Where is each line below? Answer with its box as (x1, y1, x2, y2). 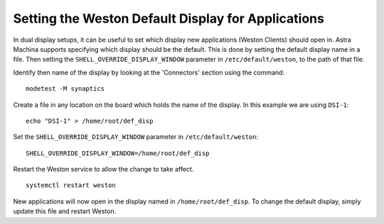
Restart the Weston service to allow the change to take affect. (13, 165, 194, 174)
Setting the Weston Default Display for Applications (13, 11, 325, 26)
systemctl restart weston (26, 181, 117, 189)
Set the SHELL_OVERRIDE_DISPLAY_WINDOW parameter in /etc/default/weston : (13, 133, 259, 141)
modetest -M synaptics (26, 85, 105, 93)
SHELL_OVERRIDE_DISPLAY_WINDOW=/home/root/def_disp (26, 149, 210, 157)
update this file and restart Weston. (13, 207, 117, 215)
